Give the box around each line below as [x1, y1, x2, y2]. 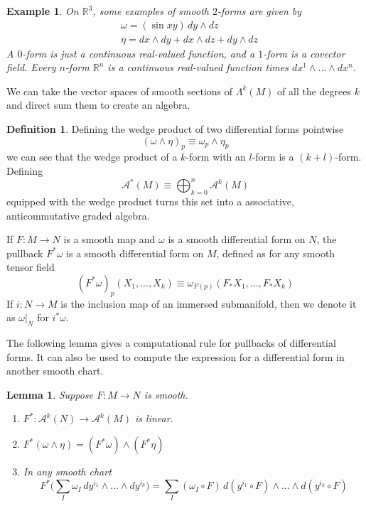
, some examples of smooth [92, 4, 209, 18]
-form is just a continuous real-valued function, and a [22, 45, 255, 60]
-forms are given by [217, 4, 302, 18]
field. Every [6, 60, 56, 75]
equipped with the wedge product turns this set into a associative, [6, 193, 294, 208]
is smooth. [144, 387, 188, 402]
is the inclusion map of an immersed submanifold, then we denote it [60, 296, 357, 311]
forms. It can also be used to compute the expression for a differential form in [6, 349, 345, 364]
